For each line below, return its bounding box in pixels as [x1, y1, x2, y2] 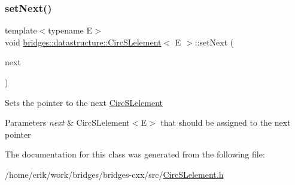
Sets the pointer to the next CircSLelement [5, 96, 163, 108]
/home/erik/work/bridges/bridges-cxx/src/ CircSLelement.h [5, 168, 224, 180]
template [5, 24, 37, 37]
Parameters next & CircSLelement [5, 116, 130, 129]
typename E [48, 24, 93, 37]
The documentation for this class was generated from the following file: [5, 148, 265, 160]
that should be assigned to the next [160, 116, 291, 129]
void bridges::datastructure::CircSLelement [5, 35, 162, 48]
